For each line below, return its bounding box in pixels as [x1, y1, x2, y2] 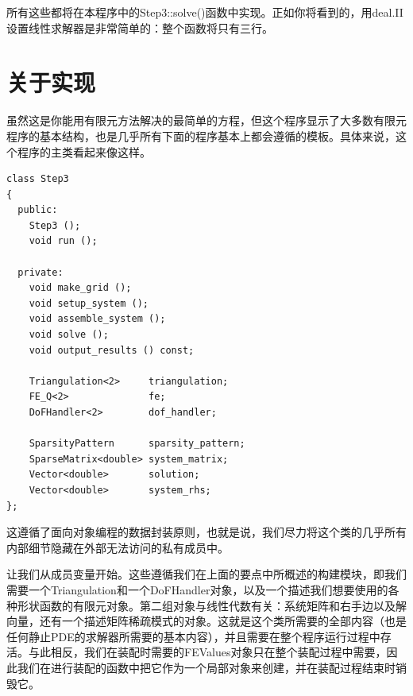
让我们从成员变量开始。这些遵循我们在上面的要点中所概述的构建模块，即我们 [6, 566, 407, 582]
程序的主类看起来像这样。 [17, 143, 151, 160]
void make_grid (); [29, 282, 132, 294]
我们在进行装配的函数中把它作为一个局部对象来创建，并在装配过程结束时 [17, 659, 396, 675]
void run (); [29, 235, 98, 247]
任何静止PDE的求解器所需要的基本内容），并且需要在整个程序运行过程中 [6, 628, 380, 644]
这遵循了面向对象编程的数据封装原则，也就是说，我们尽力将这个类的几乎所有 [6, 524, 407, 540]
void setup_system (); [29, 297, 149, 309]
